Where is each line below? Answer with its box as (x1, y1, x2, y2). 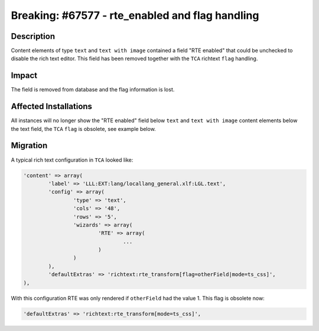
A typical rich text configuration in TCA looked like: (11, 156, 134, 163)
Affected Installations (11, 101, 93, 112)
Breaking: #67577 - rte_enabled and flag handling (11, 9, 259, 22)
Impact (11, 71, 38, 81)
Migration (11, 140, 48, 150)
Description (11, 31, 56, 41)
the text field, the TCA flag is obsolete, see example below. (11, 125, 156, 132)
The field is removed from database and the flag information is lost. (11, 86, 175, 93)
